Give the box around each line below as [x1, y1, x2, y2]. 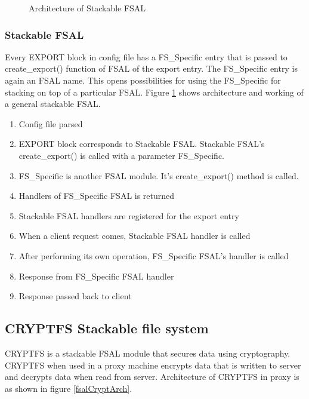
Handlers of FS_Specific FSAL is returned [18, 189, 175, 202]
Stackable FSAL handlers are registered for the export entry [18, 209, 239, 222]
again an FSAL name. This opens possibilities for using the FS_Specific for [5, 74, 281, 86]
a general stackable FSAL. [5, 97, 101, 110]
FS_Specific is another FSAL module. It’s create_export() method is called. [18, 169, 299, 182]
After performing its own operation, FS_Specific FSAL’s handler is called [18, 249, 289, 262]
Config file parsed [18, 117, 83, 130]
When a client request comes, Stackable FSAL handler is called [18, 229, 251, 242]
